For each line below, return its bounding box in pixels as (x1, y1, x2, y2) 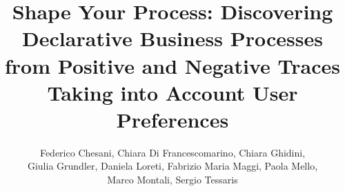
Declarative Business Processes (22, 24, 323, 52)
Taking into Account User (47, 78, 298, 106)
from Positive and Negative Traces (5, 51, 340, 79)
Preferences (116, 105, 229, 133)
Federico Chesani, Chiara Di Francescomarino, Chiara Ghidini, (39, 145, 306, 159)
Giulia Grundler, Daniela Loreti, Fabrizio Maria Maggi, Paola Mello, (27, 159, 318, 173)
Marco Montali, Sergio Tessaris (107, 172, 238, 187)
